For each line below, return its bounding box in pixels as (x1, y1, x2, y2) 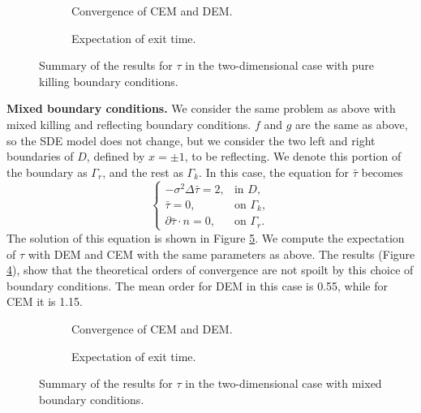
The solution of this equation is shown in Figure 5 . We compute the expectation (6, 229, 405, 246)
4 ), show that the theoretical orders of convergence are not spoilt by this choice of (6, 261, 414, 278)
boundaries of (6, 148, 74, 165)
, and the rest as (102, 163, 183, 180)
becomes (361, 163, 403, 180)
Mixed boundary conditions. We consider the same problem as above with (6, 100, 396, 117)
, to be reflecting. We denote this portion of (184, 148, 402, 165)
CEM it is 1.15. (6, 293, 83, 310)
